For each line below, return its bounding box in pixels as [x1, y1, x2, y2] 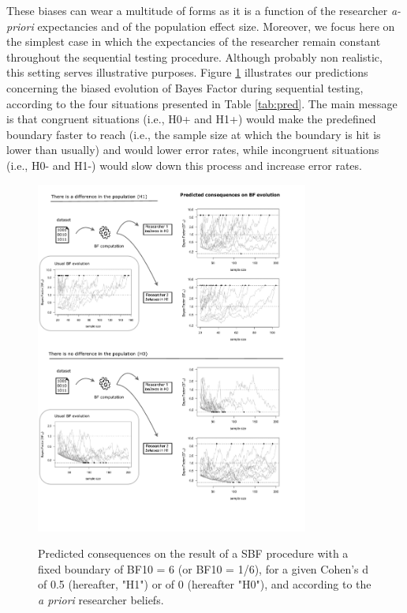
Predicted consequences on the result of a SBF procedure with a [38, 545, 349, 562]
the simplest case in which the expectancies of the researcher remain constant [6, 33, 381, 50]
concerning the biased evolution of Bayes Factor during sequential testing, [6, 79, 364, 96]
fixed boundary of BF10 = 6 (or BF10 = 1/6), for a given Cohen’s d [38, 560, 369, 577]
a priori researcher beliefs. [38, 592, 164, 607]
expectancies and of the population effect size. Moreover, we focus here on [37, 17, 395, 34]
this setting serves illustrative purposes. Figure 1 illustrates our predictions [6, 64, 368, 81]
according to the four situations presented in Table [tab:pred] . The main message [6, 95, 398, 111]
